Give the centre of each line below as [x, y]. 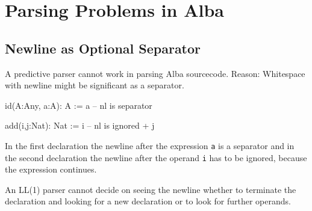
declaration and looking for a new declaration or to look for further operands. [148, 201]
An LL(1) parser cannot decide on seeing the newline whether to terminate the [151, 189]
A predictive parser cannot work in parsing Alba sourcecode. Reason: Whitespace [155, 73]
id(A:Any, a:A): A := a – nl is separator [79, 105]
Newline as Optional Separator [103, 48]
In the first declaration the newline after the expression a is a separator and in [150, 145]
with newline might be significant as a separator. [95, 85]
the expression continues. [51, 169]
